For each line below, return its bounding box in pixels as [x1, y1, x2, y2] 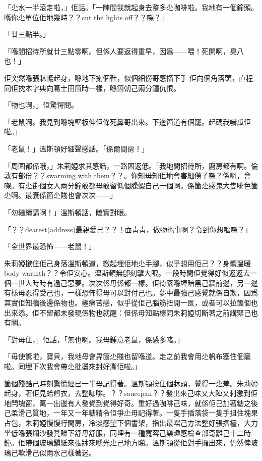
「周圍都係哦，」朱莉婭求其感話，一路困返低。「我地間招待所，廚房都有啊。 [4, 160, 251, 171]
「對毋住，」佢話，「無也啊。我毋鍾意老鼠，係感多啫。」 [4, 334, 184, 344]
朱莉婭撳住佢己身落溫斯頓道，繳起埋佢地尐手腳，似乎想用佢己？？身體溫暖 [4, 258, 251, 268]
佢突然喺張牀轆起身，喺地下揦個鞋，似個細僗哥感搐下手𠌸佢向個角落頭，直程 [4, 72, 253, 83]
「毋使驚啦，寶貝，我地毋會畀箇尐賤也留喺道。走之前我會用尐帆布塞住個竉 [4, 351, 251, 362]
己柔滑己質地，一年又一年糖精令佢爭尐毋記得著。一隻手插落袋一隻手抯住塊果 [4, 407, 258, 418]
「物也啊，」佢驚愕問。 [4, 99, 78, 110]
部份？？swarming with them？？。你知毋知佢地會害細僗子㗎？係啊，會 [18, 170, 251, 181]
